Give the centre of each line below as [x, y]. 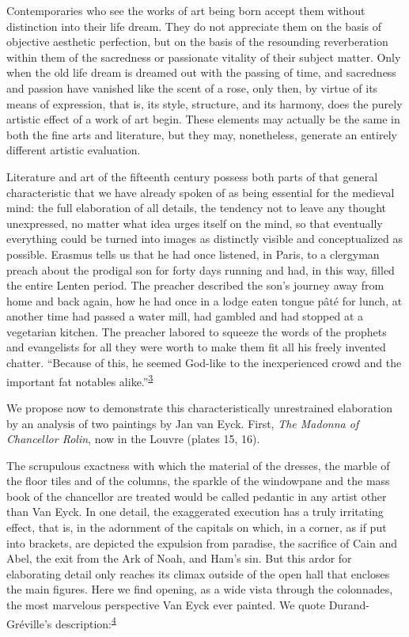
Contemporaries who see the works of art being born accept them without [186, 10]
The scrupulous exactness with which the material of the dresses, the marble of [198, 465]
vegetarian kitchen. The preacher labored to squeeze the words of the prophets [197, 331]
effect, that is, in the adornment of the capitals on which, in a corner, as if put [197, 527]
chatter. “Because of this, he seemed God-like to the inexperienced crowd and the [204, 363]
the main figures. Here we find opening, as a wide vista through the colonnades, [200, 589]
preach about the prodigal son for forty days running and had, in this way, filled [201, 269]
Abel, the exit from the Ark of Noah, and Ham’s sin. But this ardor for [179, 558]
